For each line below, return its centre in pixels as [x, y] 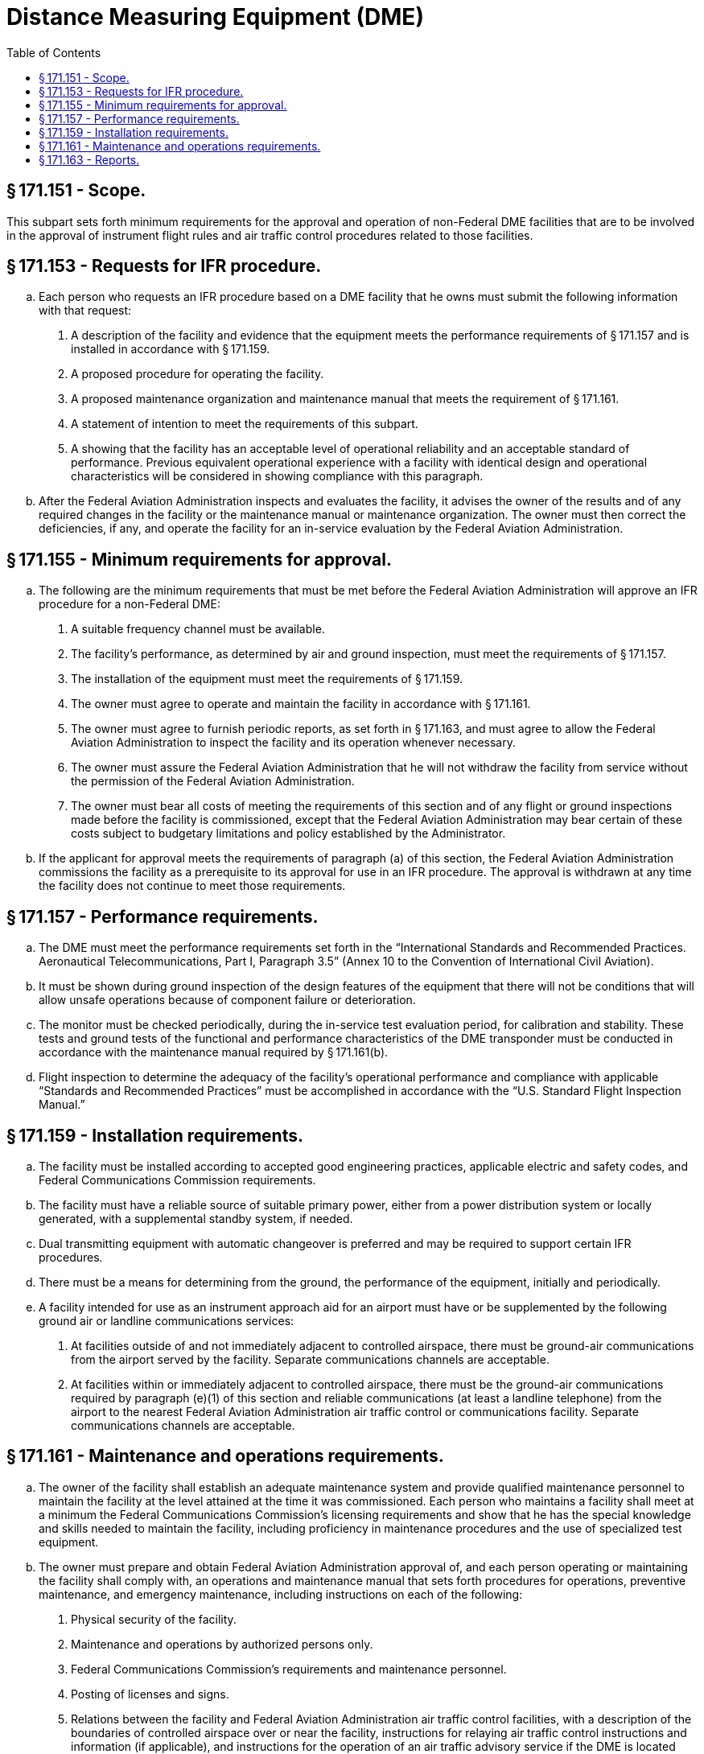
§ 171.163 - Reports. [89, 159]
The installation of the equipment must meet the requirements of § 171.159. [267, 679]
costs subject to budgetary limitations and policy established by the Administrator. [288, 834]
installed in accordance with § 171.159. [171, 349]
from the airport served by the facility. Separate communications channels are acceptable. [310, 1359]
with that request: [85, 311]
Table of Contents [54, 52]
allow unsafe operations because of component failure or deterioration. [227, 1000]
